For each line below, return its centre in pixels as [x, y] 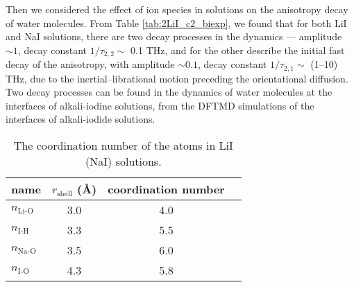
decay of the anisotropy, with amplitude [90, 64]
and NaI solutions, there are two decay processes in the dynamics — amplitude [174, 36]
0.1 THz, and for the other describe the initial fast [238, 50]
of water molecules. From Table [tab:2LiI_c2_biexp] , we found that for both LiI [176, 23]
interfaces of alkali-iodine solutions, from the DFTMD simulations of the [160, 105]
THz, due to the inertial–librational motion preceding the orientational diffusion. [177, 78]
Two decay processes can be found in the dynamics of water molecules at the [169, 92]
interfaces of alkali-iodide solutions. [81, 119]
